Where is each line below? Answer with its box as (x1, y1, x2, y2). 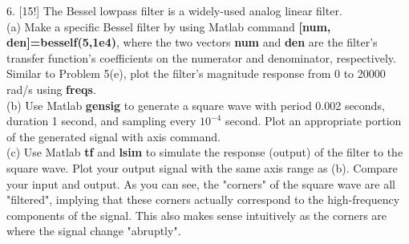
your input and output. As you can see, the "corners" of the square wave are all (6, 175, 396, 192)
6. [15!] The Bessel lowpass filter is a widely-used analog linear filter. (6, 2, 342, 18)
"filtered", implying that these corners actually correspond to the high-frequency (6, 191, 400, 208)
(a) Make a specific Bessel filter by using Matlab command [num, (6, 18, 331, 35)
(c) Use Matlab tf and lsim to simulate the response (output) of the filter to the (6, 144, 403, 161)
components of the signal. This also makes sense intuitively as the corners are (6, 206, 387, 223)
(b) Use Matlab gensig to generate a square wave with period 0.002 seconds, (6, 96, 385, 113)
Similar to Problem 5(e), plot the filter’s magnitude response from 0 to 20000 (6, 65, 386, 82)
